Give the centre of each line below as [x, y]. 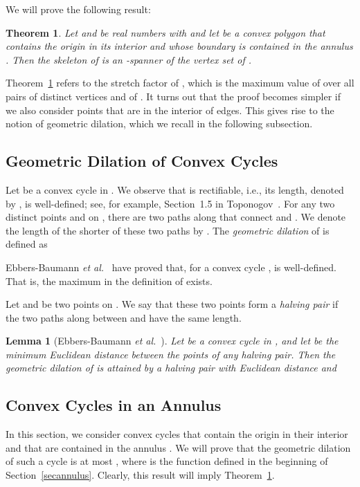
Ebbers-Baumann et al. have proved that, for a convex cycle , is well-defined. [171, 267]
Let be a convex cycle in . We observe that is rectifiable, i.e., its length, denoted [175, 189]
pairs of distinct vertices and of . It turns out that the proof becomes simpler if [173, 96]
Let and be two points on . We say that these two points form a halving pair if [172, 304]
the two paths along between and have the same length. [124, 317]
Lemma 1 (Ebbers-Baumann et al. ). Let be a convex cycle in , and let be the [172, 341]
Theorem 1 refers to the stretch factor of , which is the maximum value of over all [180, 83]
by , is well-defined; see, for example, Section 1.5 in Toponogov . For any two [170, 203]
